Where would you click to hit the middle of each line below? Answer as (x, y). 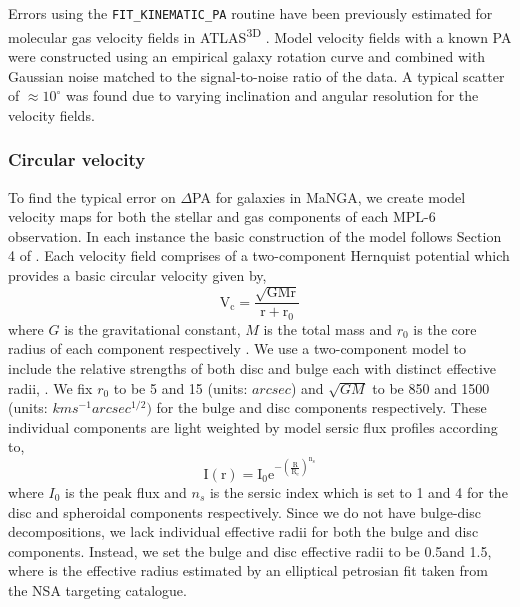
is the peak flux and (126, 491)
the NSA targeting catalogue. (97, 589)
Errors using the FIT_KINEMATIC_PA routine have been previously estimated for (250, 13)
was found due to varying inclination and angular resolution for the (272, 95)
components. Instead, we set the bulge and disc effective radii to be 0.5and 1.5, (250, 550)
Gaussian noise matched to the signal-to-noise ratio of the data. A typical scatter (256, 75)
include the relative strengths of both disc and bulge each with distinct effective (252, 367)
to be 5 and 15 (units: (180, 387)
